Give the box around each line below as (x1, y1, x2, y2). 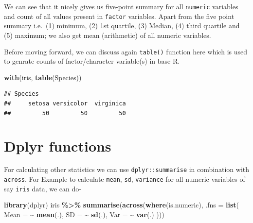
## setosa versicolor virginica (4, 100, 126, 107)
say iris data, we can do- (4, 183, 81, 193)
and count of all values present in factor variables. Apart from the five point (4, 11, 235, 21)
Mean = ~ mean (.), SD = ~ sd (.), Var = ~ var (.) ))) (4, 209, 164, 219)
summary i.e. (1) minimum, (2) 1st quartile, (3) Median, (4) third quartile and (4, 20, 240, 31)
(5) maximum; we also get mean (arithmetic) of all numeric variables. (4, 30, 211, 40)
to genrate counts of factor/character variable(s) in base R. (4, 56, 180, 66)
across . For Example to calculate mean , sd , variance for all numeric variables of (4, 173, 245, 184)
